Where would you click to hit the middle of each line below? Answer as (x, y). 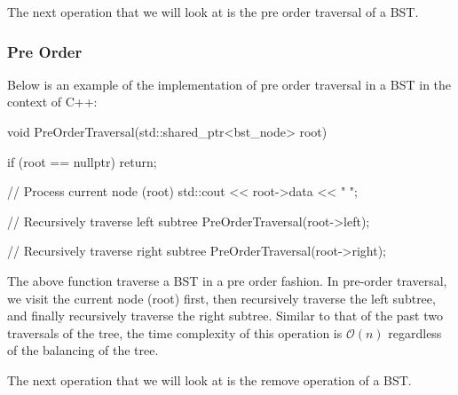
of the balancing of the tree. (83, 350)
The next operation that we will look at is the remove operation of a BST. (209, 379)
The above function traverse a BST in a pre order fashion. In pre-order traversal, (227, 280)
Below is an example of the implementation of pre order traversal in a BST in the (229, 84)
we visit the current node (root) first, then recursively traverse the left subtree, (221, 298)
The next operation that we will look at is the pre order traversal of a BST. (213, 12)
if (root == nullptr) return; (82, 161)
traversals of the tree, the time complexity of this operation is (175, 332)
